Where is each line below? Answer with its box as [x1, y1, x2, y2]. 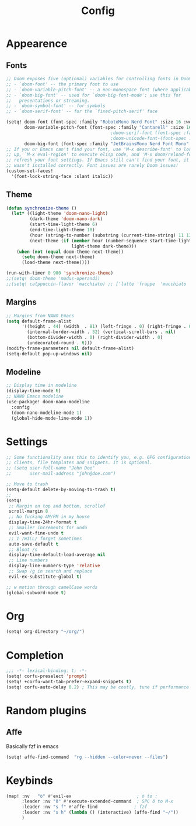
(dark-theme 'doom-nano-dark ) [29, 216, 103, 222]
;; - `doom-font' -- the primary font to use [6, 81, 118, 87]
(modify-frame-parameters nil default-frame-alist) [6, 345, 134, 351]
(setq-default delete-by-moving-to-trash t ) [6, 486, 116, 492]
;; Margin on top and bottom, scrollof [8, 503, 106, 509]
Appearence [6, 37, 68, 50]
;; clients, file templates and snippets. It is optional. [6, 460, 153, 466]
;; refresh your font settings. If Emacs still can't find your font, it [6, 157, 190, 163]
